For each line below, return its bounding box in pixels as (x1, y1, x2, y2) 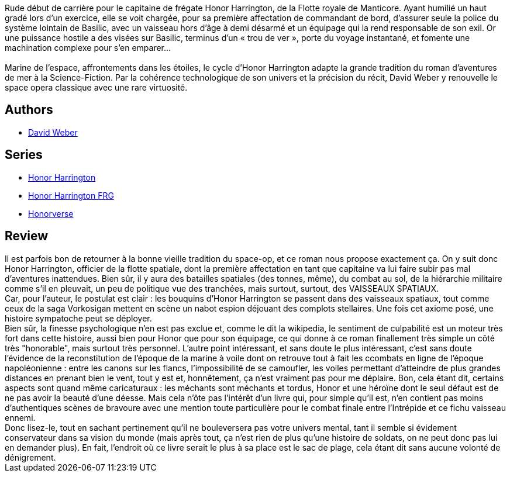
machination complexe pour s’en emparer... (5, 43, 171, 53)
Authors (5, 102, 53, 117)
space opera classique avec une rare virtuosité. (5, 82, 188, 92)
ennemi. (5, 412, 36, 423)
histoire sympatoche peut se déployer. (5, 313, 152, 323)
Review (5, 229, 49, 244)
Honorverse (28, 208, 74, 219)
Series (5, 147, 43, 163)
